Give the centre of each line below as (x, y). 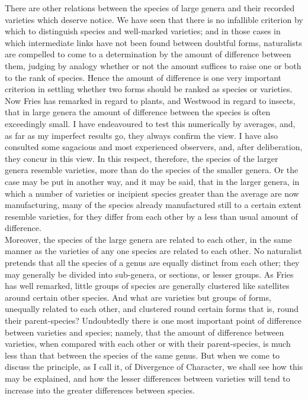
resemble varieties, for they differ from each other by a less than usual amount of (151, 216)
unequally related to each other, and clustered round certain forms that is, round (152, 309)
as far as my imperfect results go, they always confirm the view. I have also (141, 135)
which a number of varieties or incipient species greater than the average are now (152, 193)
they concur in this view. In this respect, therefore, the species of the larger (142, 158)
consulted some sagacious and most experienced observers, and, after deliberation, (154, 147)
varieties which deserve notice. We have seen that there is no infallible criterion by (154, 19)
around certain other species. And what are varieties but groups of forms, (138, 297)
